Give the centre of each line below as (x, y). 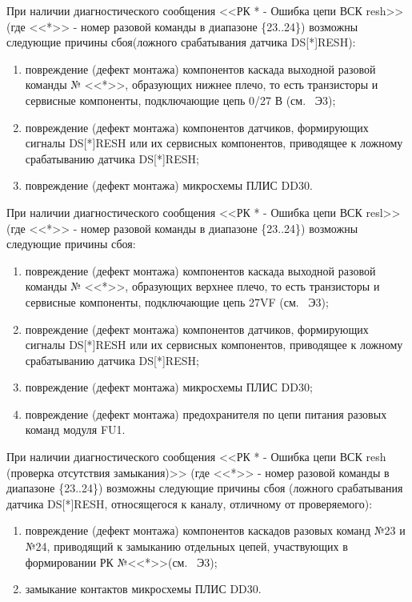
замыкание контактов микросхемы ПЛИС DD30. (143, 589)
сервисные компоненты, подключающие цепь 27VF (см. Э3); (177, 301)
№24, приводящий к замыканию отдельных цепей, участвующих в (186, 546)
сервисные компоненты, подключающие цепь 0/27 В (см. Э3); (180, 100)
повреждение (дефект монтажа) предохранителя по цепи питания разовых (206, 413)
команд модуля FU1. (75, 429)
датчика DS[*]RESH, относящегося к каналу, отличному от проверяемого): (190, 503)
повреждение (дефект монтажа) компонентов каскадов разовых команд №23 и (215, 530)
